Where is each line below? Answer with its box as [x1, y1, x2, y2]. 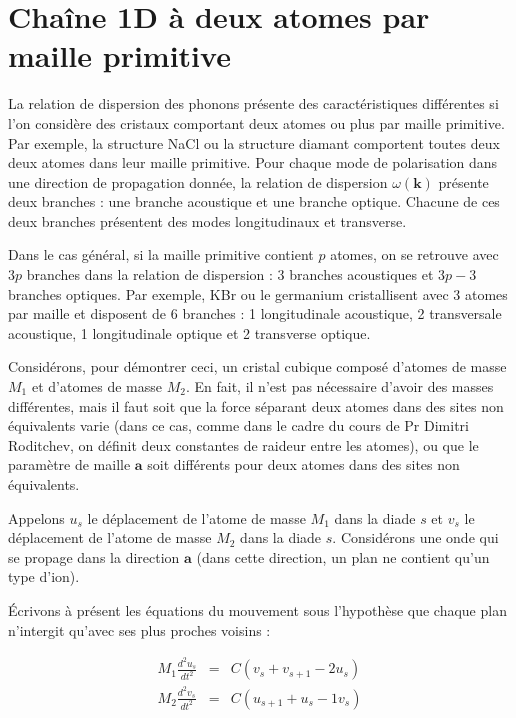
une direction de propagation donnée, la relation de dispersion [8, 171, 388, 192]
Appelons [8, 507, 65, 528]
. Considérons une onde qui [332, 527, 499, 548]
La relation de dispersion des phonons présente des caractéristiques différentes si [8, 93, 499, 114]
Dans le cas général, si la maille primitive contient [8, 244, 314, 265]
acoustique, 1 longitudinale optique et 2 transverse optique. [8, 322, 371, 343]
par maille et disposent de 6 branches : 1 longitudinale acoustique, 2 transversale [8, 303, 502, 324]
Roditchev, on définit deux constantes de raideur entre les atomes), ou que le [8, 434, 479, 455]
